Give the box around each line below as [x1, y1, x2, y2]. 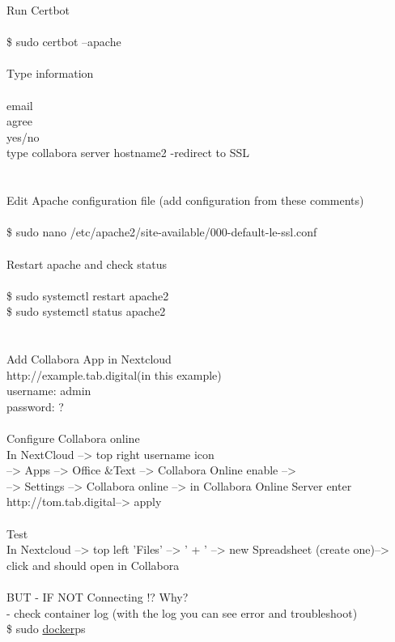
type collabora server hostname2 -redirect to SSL [6, 144, 249, 161]
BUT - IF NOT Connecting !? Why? [6, 588, 189, 605]
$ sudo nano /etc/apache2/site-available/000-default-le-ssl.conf [6, 223, 317, 240]
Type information [6, 65, 94, 82]
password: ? [6, 398, 64, 415]
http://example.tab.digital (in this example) [6, 366, 222, 383]
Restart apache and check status [6, 255, 167, 272]
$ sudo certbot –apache [6, 33, 121, 50]
